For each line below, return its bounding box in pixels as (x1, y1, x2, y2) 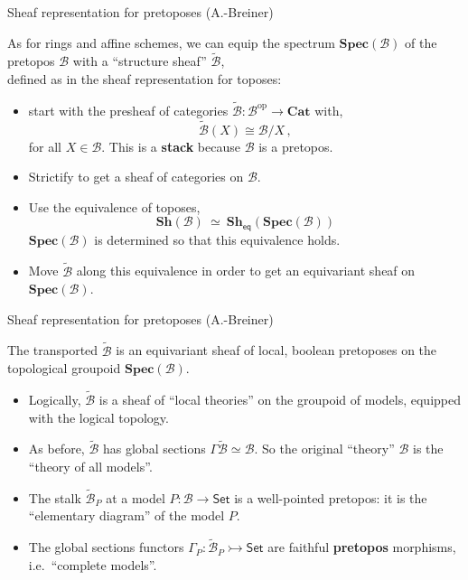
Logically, (28, 390, 81, 409)
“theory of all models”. (28, 457, 153, 476)
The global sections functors (28, 538, 184, 557)
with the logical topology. (28, 407, 169, 426)
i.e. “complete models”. (28, 555, 157, 574)
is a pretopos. (258, 136, 333, 155)
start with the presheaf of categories (28, 100, 229, 119)
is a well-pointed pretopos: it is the (234, 488, 427, 507)
